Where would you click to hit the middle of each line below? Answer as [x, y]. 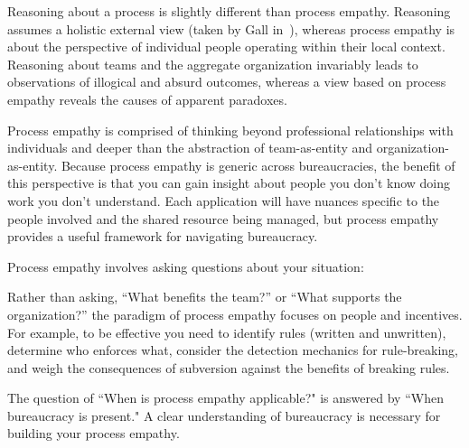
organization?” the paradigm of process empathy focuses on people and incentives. [235, 314]
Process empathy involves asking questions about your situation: [186, 266]
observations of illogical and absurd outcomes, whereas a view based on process [227, 82]
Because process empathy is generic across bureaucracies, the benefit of [258, 165]
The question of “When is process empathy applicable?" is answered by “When [225, 398]
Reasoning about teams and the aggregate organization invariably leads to [213, 64]
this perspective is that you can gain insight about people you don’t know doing [229, 183]
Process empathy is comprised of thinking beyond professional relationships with [230, 130]
